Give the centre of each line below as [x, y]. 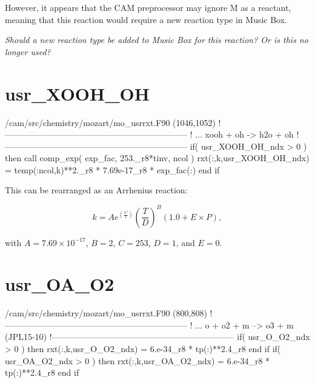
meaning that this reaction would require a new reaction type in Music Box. [146, 19]
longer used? [28, 51]
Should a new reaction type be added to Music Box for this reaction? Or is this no [157, 40]
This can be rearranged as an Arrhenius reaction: [96, 190]
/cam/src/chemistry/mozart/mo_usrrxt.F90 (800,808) [106, 313]
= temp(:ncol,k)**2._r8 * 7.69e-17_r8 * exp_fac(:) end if [112, 169]
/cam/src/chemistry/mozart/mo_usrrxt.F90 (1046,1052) [110, 122]
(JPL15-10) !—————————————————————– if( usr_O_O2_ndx [157, 337]
